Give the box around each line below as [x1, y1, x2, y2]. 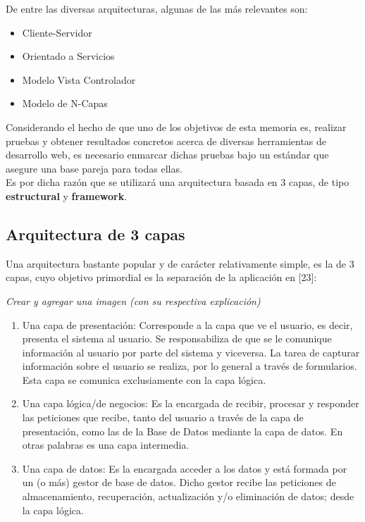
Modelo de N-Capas [22, 96, 108, 111]
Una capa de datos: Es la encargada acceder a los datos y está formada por [22, 461, 347, 476]
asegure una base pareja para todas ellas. [6, 161, 182, 175]
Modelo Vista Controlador [22, 72, 136, 87]
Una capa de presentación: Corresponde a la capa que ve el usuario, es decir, [22, 317, 353, 332]
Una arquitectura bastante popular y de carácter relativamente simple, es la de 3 [6, 256, 354, 271]
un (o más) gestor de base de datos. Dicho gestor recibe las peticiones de [22, 475, 336, 490]
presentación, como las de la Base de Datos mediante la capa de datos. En [22, 423, 343, 438]
